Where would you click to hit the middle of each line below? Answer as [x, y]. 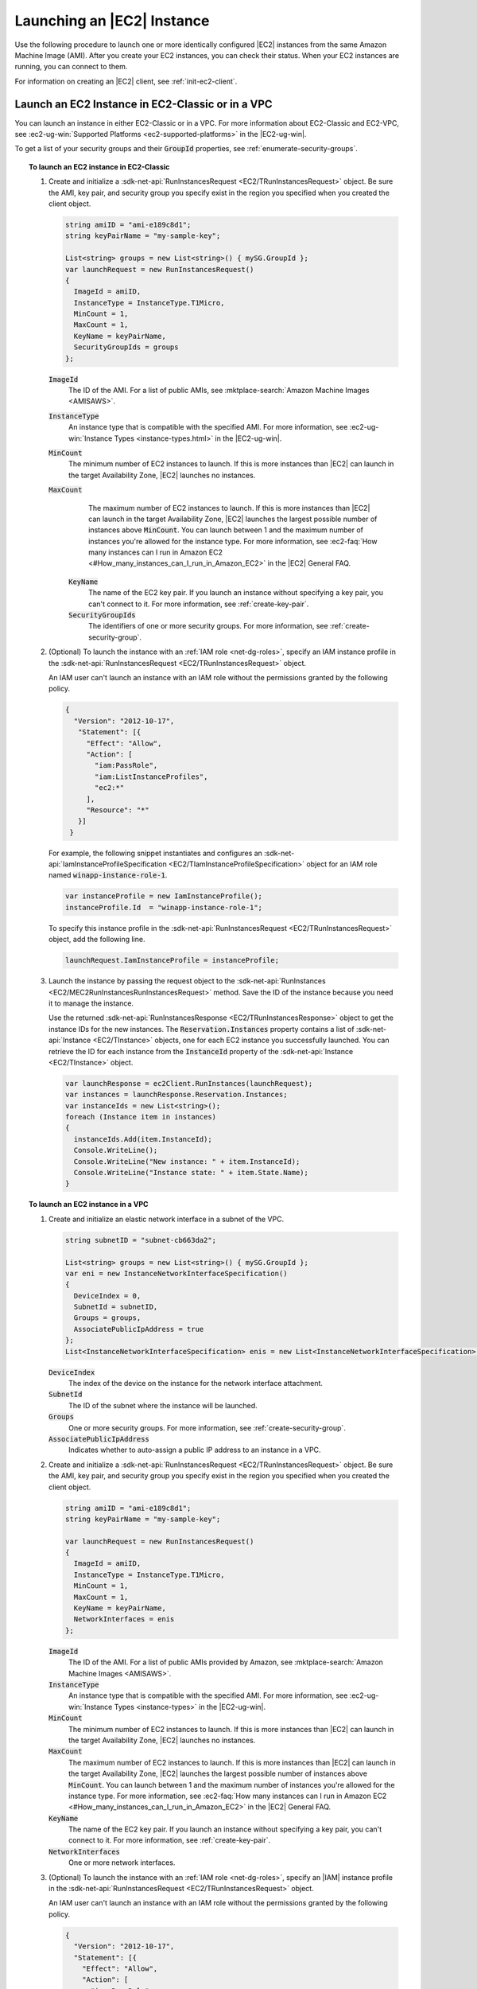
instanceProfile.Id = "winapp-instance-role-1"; [163, 907]
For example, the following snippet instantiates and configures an [155, 853]
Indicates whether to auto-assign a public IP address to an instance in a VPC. [195, 1450]
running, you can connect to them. [71, 67]
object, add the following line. [97, 940]
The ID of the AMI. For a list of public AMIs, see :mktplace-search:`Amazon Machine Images [219, 391]
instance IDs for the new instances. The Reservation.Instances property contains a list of [202, 1029]
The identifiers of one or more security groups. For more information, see [209, 626]
